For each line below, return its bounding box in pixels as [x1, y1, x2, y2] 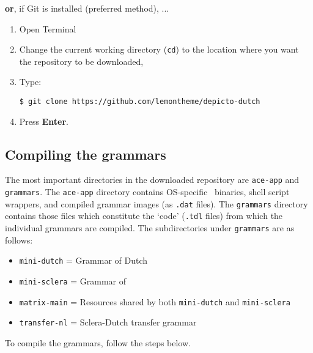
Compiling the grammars [5, 144, 166, 163]
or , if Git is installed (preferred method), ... [5, 2, 169, 14]
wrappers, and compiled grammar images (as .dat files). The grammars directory [5, 197, 308, 210]
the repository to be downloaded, [19, 54, 144, 67]
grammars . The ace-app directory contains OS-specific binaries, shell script [5, 185, 290, 198]
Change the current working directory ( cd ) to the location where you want [19, 43, 299, 56]
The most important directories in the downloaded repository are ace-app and [5, 173, 300, 186]
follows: [5, 233, 33, 246]
